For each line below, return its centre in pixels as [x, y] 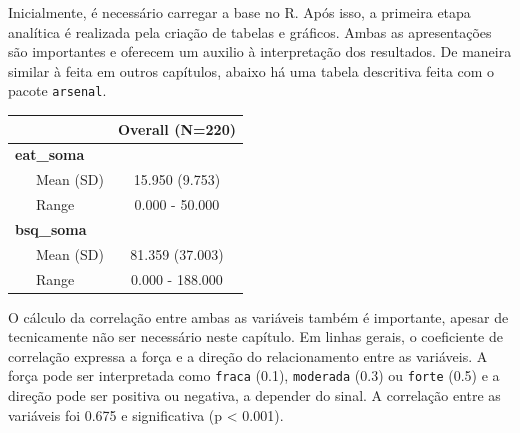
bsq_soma [51, 228]
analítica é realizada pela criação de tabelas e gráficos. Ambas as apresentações [250, 31]
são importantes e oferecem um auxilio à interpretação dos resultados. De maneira [260, 51]
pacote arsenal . [57, 90]
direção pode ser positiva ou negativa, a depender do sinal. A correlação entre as [254, 395]
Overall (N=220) [176, 128]
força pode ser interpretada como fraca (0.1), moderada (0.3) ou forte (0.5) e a [254, 375]
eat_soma [50, 154]
